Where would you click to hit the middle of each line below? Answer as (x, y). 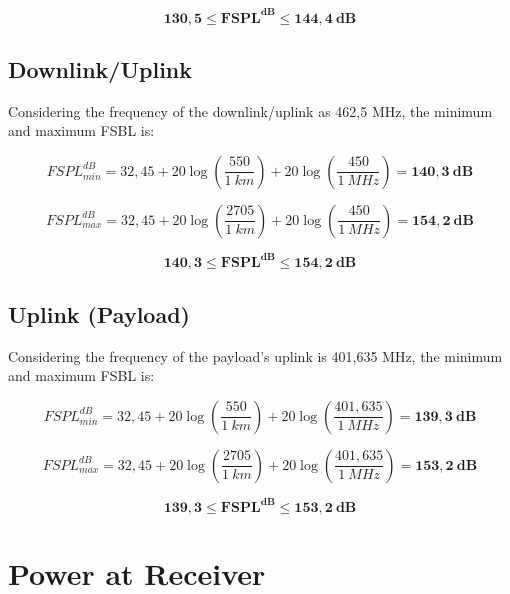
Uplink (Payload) (99, 313)
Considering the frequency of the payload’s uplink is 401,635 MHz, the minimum (255, 355)
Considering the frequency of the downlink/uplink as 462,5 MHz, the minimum (250, 110)
